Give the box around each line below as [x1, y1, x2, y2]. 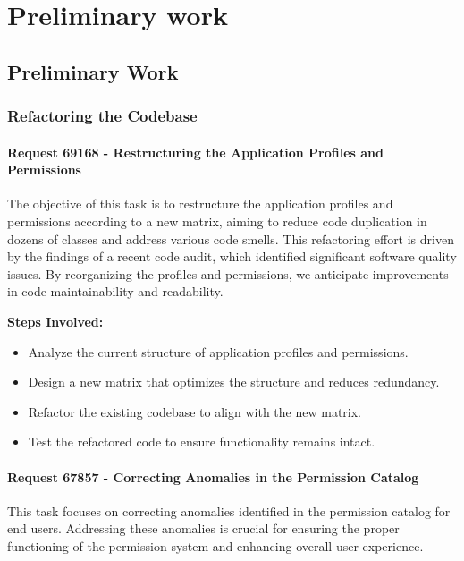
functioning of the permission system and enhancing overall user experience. [7, 536, 424, 555]
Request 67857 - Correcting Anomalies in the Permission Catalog [7, 467, 419, 486]
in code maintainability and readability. [7, 282, 224, 301]
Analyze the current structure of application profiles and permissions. [28, 342, 409, 361]
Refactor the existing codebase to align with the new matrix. [28, 402, 361, 421]
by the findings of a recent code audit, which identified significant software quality [7, 247, 457, 266]
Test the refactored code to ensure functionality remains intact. [28, 432, 375, 451]
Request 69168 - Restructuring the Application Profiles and [7, 142, 384, 161]
